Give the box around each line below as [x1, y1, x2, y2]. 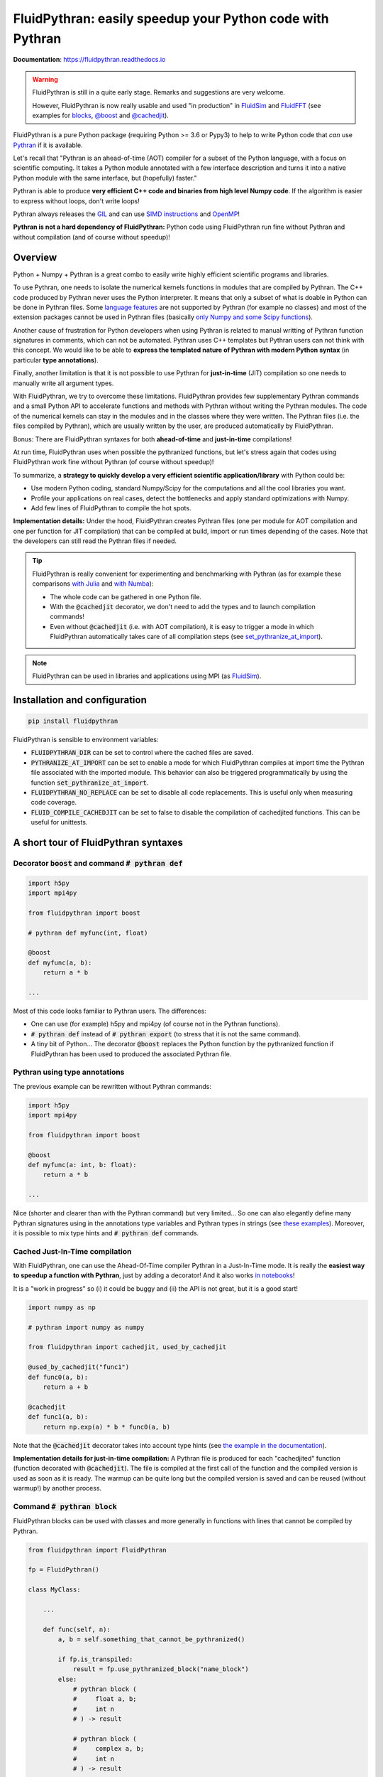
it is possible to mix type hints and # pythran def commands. [13, 1228, 199, 1237]
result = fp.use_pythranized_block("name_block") [72, 1665, 249, 1673]
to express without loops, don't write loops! [13, 196, 140, 205]
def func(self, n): [43, 1625, 111, 1633]
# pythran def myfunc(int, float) [28, 928, 148, 937]
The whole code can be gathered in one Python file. [50, 592, 202, 601]
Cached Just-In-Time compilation [13, 1246, 132, 1256]
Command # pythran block [13, 1501, 117, 1511]
